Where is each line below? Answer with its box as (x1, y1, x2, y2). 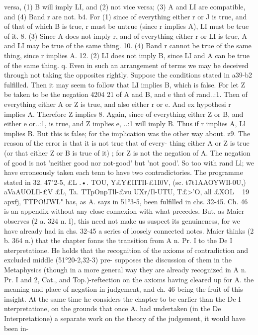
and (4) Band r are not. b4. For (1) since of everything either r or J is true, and (4, 11, 247, 21)
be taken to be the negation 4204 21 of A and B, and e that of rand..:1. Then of (4, 89, 248, 99)
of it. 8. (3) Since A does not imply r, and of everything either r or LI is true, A (4, 30, 248, 41)
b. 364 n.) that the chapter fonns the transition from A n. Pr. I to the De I (4, 235, 233, 246)
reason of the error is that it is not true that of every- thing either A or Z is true (4, 138, 250, 148)
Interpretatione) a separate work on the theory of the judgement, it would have (4, 313, 246, 323)
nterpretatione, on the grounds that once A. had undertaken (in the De (4, 303, 221, 314)
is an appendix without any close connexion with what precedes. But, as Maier (4, 206, 245, 216)
